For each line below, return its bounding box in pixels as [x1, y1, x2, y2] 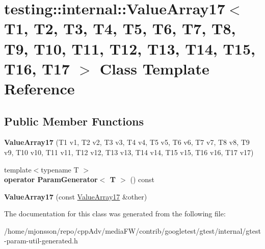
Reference [4, 78, 75, 98]
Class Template [99, 58, 209, 79]
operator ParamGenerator [4, 174, 98, 185]
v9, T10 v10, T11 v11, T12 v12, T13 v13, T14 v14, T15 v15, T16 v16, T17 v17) [4, 146, 254, 157]
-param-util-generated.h [4, 235, 78, 246]
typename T [41, 164, 79, 175]
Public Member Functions [4, 113, 144, 129]
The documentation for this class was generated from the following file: [4, 208, 226, 219]
